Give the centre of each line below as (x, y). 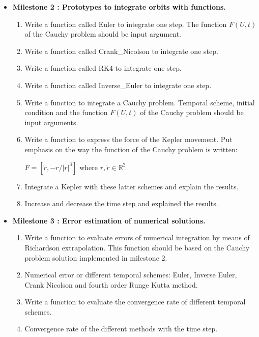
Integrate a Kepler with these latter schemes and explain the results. (132, 186)
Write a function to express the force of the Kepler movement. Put (128, 139)
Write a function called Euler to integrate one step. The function (126, 24)
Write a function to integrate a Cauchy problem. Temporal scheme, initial (140, 102)
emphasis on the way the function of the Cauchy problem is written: (131, 149)
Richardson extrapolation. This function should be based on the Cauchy (137, 247)
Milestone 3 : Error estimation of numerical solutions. (109, 220)
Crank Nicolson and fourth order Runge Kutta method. (111, 284)
